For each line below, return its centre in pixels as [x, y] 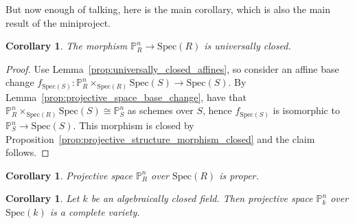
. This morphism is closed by [134, 125]
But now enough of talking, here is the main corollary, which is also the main [168, 9]
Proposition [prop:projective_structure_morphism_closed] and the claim [160, 138]
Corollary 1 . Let [43, 198]
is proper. [239, 175]
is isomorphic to [306, 110]
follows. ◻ [27, 152]
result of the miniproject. [58, 22]
